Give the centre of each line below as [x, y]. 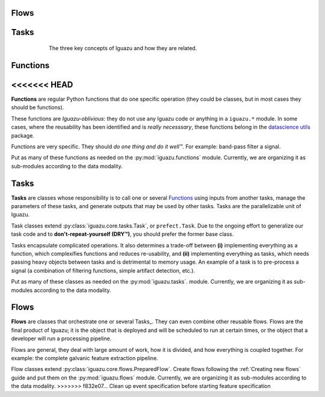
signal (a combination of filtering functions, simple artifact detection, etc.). [103, 270]
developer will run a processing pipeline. [61, 338]
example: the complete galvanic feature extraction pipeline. [85, 358]
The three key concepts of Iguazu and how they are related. [123, 48]
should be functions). [38, 107]
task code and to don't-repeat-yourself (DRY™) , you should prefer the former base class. [122, 234]
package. [23, 135]
